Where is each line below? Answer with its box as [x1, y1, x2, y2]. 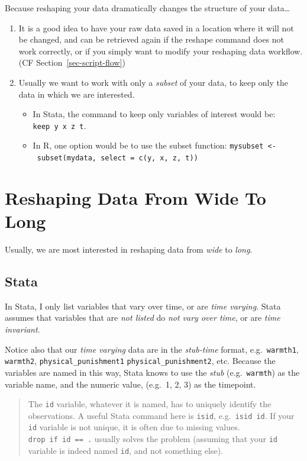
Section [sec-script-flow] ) [36, 56, 125, 69]
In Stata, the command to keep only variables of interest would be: [33, 108, 276, 120]
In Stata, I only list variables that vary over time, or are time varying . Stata [5, 299, 281, 312]
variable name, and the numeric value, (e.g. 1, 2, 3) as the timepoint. [5, 378, 256, 390]
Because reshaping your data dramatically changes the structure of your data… [5, 2, 290, 14]
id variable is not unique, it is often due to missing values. [28, 421, 240, 433]
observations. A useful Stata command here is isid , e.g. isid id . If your [28, 409, 295, 421]
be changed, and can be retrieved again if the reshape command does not [18, 33, 285, 46]
